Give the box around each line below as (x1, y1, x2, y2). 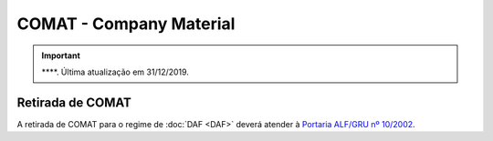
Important (41, 50, 81, 61)
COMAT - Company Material (16, 14, 236, 34)
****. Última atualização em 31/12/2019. (41, 66, 189, 77)
